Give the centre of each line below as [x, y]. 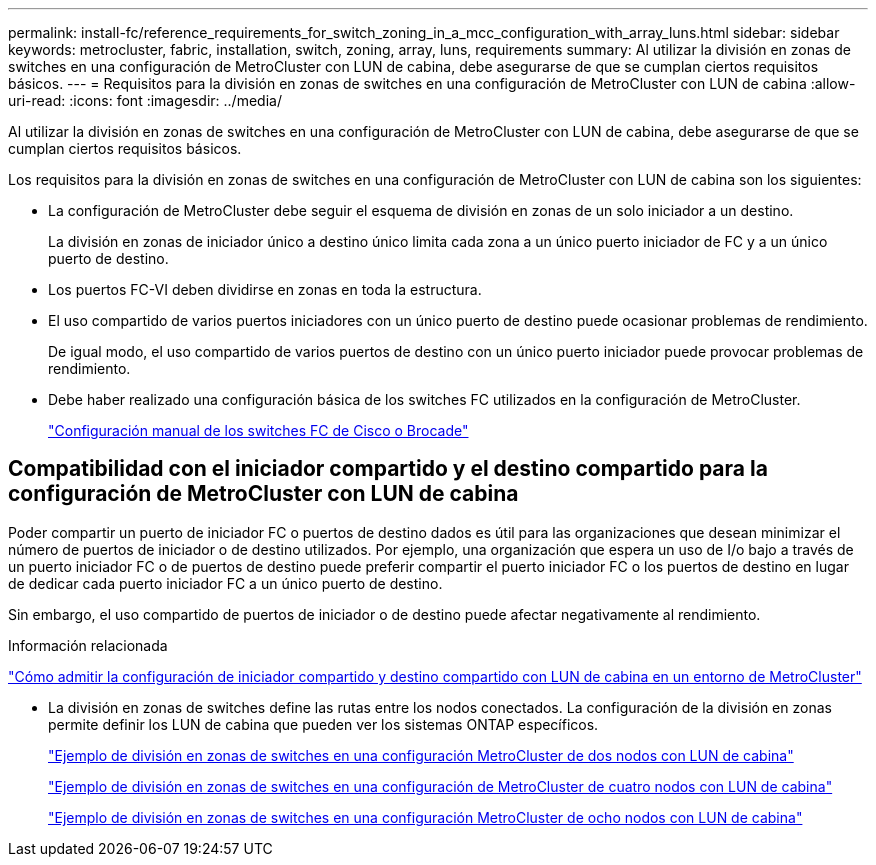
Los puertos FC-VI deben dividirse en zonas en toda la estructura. [265, 289]
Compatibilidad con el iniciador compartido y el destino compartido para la [388, 469]
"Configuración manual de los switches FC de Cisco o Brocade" [258, 430]
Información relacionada [88, 645]
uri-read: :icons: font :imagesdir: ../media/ [145, 100]
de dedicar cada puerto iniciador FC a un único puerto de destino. [225, 583]
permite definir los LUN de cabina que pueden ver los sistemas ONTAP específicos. [323, 724]
